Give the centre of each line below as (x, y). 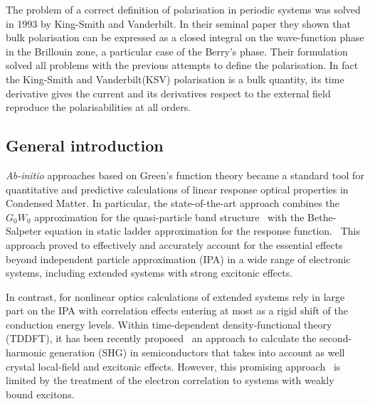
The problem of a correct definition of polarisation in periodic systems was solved (183, 9)
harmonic (26, 352)
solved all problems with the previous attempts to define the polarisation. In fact (182, 65)
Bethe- (322, 217)
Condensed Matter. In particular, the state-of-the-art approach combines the (173, 203)
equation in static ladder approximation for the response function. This (202, 231)
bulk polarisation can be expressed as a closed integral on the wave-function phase (185, 37)
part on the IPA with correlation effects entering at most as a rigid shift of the (177, 310)
